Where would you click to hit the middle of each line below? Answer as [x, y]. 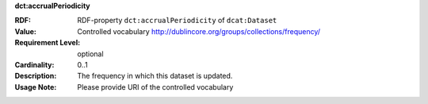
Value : [26, 31]
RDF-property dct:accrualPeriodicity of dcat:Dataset [177, 21]
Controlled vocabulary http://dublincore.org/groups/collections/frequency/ [199, 31]
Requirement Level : [48, 43]
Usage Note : [36, 87]
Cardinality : [34, 64]
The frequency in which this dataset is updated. [155, 76]
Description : [36, 76]
